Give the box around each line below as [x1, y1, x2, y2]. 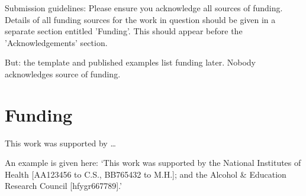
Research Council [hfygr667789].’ [5, 179, 122, 192]
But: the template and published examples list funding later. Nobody [5, 56, 256, 68]
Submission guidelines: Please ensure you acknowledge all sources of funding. [5, 2, 283, 14]
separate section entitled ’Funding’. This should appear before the [5, 25, 243, 37]
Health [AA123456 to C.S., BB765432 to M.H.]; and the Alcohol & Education [5, 168, 286, 180]
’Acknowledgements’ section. [5, 36, 108, 48]
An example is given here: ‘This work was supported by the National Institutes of [5, 156, 301, 169]
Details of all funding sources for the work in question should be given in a [5, 13, 276, 25]
